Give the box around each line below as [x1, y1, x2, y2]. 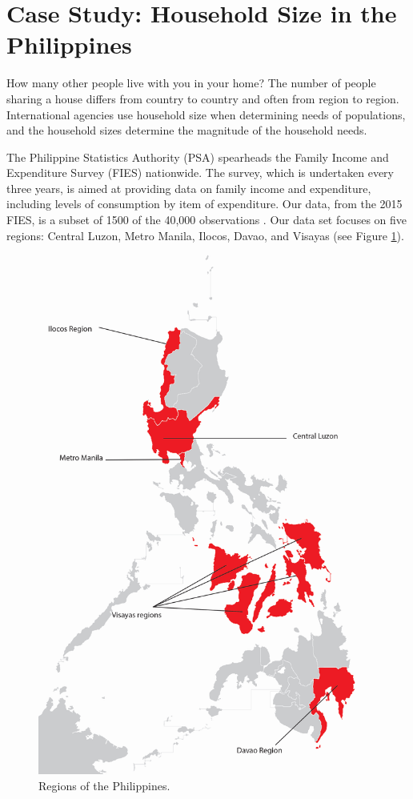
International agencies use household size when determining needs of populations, [6, 106, 406, 122]
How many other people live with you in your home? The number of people [6, 74, 376, 91]
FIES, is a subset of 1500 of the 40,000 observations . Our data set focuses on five [6, 211, 407, 228]
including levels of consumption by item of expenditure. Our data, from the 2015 [6, 195, 403, 212]
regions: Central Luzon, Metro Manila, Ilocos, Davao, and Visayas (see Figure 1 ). [6, 227, 404, 243]
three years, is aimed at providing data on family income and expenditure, [6, 179, 371, 196]
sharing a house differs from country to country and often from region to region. [6, 90, 399, 106]
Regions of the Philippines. [38, 777, 170, 793]
